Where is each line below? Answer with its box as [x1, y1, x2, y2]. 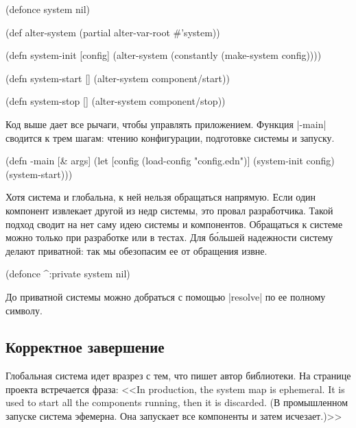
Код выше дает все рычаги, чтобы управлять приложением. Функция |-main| [5, 116, 327, 131]
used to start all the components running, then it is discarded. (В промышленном [5, 395, 348, 410]
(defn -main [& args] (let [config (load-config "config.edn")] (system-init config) [5, 153, 335, 168]
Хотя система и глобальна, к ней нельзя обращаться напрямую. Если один [5, 190, 316, 204]
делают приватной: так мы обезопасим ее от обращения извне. [5, 243, 268, 257]
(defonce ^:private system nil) [5, 266, 130, 281]
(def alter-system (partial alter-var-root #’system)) [5, 25, 220, 39]
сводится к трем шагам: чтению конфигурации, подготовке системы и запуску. [5, 130, 335, 144]
